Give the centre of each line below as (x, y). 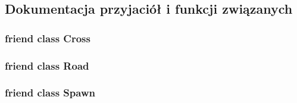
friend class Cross (48, 38)
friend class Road (47, 65)
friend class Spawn (50, 93)
